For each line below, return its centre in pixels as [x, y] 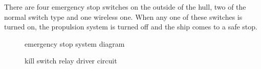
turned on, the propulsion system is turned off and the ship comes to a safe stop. [131, 27]
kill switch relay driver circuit [71, 61]
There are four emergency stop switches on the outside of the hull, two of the [125, 7]
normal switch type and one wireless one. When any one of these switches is [123, 16]
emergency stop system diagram [75, 43]
